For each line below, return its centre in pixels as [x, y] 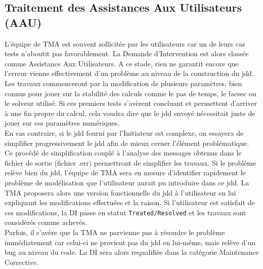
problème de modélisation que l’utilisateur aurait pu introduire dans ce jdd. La [127, 182]
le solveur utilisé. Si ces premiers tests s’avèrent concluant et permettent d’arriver [131, 103]
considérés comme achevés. [46, 222]
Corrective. [21, 262]
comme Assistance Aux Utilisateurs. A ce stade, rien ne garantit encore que [122, 63]
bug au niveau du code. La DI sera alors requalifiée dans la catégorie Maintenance [132, 252]
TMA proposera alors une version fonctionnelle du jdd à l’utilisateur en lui [120, 192]
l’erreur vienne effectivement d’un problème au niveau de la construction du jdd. [129, 73]
